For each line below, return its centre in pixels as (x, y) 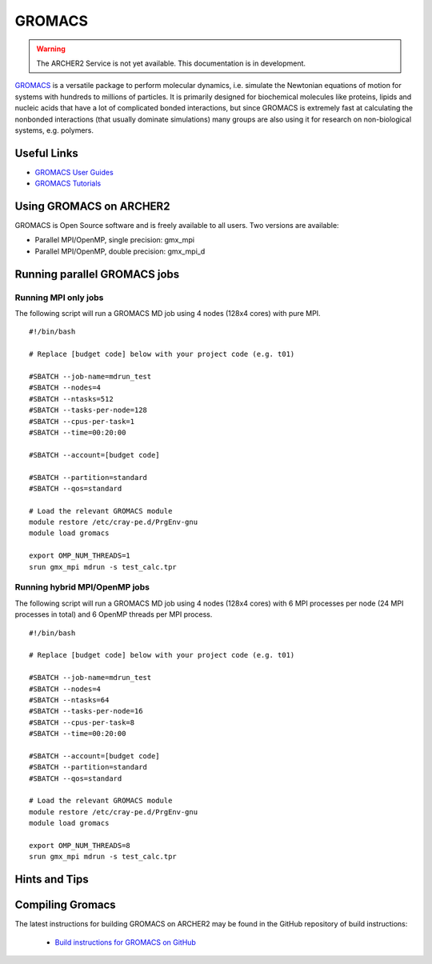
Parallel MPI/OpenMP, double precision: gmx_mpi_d (120, 251)
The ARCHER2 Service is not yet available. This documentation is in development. (171, 63)
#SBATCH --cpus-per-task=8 (82, 722)
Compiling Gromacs (65, 905)
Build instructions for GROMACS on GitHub (125, 942)
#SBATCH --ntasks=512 (71, 399)
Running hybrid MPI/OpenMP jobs (82, 587)
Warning (51, 49)
